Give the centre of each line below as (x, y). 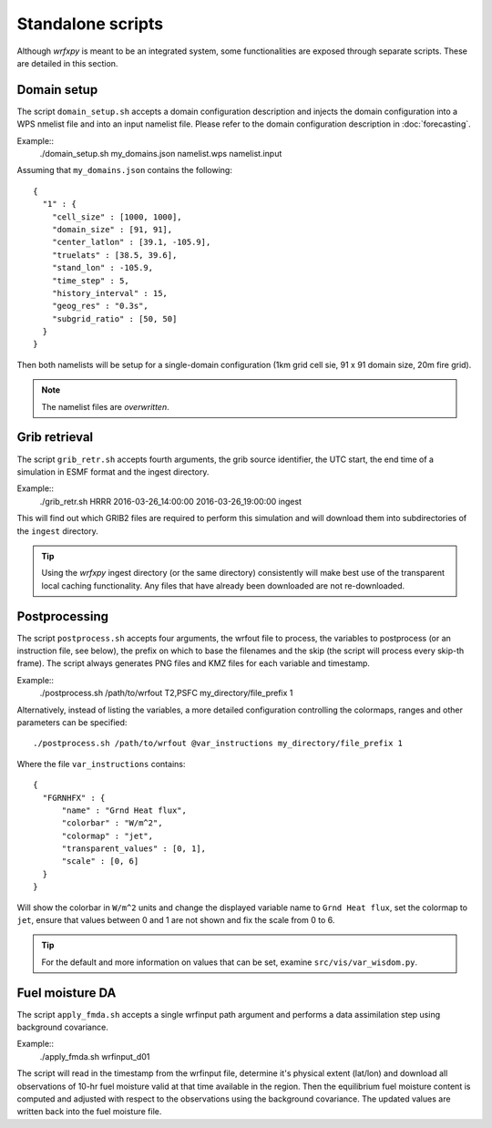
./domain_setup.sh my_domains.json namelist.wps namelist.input (161, 154)
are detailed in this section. (67, 63)
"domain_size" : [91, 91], (112, 229)
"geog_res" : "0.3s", (100, 306)
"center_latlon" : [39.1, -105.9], (131, 242)
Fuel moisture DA (67, 993)
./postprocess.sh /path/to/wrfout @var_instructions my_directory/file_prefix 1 (218, 743)
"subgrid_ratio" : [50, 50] (114, 318)
